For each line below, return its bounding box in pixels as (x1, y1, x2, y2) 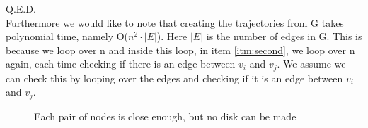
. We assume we (277, 56, 346, 71)
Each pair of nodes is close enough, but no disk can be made (34, 108, 297, 123)
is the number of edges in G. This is (206, 29, 362, 44)
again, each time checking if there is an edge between (6, 56, 236, 71)
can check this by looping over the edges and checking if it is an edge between (6, 70, 343, 85)
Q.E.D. (6, 1, 36, 15)
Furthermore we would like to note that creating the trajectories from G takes (6, 15, 344, 30)
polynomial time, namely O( (6, 29, 129, 44)
